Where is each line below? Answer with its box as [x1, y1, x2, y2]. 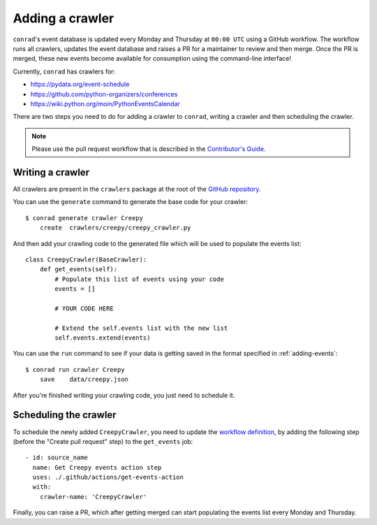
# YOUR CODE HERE [54, 304, 114, 312]
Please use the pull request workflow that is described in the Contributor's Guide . [31, 145, 266, 153]
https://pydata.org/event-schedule [30, 80, 130, 89]
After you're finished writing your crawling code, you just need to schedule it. [13, 391, 235, 399]
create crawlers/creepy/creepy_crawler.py [39, 224, 191, 232]
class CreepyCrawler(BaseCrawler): [25, 255, 147, 264]
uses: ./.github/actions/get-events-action [32, 473, 184, 482]
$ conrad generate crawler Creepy [25, 214, 143, 222]
